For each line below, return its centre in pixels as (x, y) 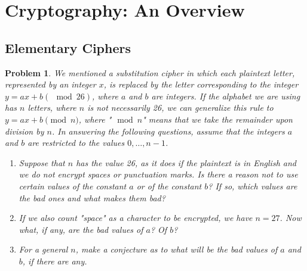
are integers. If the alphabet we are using (226, 96)
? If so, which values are (253, 186)
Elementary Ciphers (68, 47)
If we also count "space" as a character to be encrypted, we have (136, 218)
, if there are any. (55, 261)
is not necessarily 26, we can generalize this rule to (180, 108)
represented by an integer (50, 84)
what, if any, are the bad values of (81, 229)
